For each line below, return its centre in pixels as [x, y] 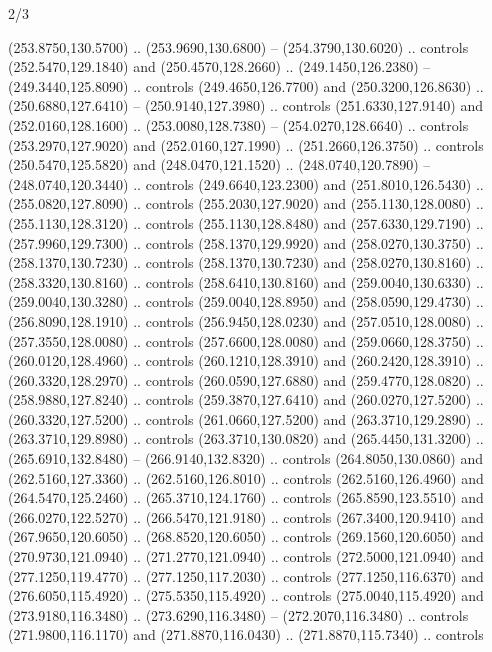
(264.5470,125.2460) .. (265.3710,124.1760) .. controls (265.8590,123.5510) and [246, 497]
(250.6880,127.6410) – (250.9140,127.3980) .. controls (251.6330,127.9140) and [245, 105]
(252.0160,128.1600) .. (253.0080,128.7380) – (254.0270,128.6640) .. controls [238, 124]
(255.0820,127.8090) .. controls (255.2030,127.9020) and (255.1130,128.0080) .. [246, 203]
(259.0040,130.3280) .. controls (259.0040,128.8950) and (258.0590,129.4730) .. [246, 301]
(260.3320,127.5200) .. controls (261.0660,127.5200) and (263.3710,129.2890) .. [246, 418]
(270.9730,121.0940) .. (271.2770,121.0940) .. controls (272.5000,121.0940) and [246, 556]
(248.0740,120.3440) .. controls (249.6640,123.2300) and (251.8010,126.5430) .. [246, 183]
